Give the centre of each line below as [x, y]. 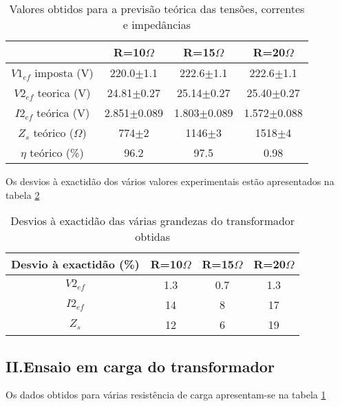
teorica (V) [64, 93]
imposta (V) [64, 73]
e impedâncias [157, 24]
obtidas [153, 237]
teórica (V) [63, 113]
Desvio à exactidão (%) [75, 264]
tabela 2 [23, 194]
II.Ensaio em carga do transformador [140, 366]
